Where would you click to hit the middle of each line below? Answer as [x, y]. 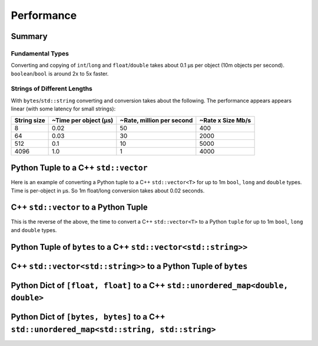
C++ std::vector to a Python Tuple [79, 208]
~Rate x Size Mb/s [225, 120]
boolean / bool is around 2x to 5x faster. [60, 73]
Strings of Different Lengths [52, 89]
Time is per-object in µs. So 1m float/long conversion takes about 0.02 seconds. [108, 190]
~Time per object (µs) [83, 120]
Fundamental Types [40, 53]
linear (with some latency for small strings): [63, 109]
